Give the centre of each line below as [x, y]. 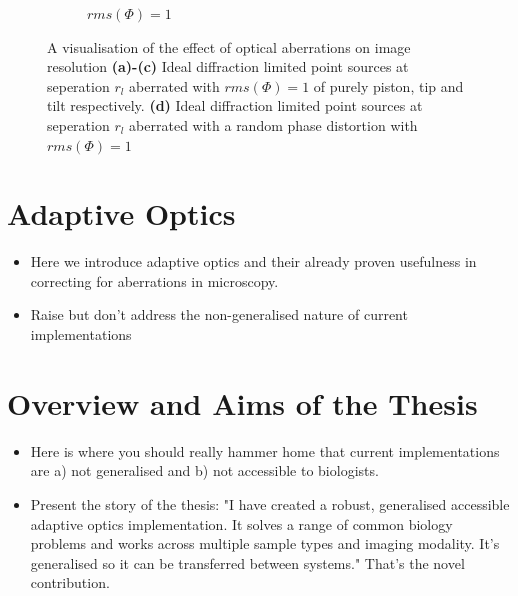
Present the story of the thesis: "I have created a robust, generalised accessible [270, 503]
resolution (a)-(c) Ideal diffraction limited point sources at [228, 66]
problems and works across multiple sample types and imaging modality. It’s [265, 543]
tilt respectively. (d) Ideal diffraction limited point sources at [235, 105]
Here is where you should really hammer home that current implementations [265, 450]
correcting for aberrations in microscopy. [154, 280]
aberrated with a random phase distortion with [273, 124]
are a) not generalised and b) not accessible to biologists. [204, 470]
